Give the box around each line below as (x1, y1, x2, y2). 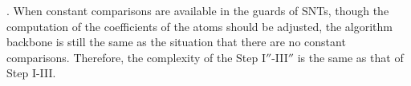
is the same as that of (297, 49, 404, 65)
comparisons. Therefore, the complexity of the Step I (6, 49, 267, 65)
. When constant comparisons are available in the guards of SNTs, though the (6, 2, 389, 18)
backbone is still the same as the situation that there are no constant (6, 33, 346, 50)
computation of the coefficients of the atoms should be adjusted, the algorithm (6, 18, 393, 34)
